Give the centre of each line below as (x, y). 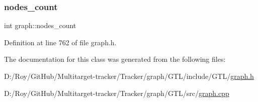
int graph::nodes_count (40, 25)
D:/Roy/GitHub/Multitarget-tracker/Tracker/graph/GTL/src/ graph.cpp (117, 93)
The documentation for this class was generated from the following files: (115, 59)
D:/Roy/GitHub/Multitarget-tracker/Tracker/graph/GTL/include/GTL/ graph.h (129, 76)
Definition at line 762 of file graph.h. (60, 42)
